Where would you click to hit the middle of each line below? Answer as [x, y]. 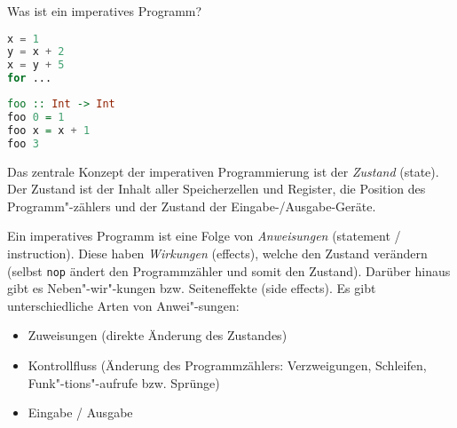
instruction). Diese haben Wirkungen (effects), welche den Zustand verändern [217, 253]
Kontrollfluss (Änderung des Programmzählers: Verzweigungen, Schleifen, [227, 365]
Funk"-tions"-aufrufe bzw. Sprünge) [124, 382]
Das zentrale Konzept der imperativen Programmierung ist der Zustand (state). [223, 171]
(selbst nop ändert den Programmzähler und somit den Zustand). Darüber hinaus [229, 270]
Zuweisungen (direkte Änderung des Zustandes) [158, 335]
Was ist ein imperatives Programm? [105, 11]
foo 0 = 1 [36, 117]
